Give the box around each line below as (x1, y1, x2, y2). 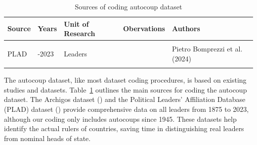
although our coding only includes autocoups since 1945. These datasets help (4, 113, 237, 124)
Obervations (123, 23, 165, 34)
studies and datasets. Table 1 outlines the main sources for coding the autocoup (4, 84, 247, 95)
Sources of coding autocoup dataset (75, 1, 182, 11)
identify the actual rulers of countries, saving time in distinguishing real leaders (4, 123, 244, 134)
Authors (171, 23, 200, 34)
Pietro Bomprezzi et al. (171, 44, 243, 54)
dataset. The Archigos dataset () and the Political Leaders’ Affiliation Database (4, 94, 246, 104)
